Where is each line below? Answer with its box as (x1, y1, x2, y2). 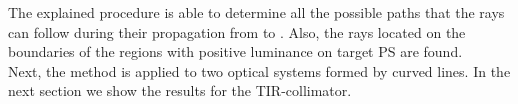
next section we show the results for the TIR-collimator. (8, 80, 352, 101)
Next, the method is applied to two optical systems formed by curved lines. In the (8, 60, 511, 81)
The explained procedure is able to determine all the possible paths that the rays (8, 2, 505, 22)
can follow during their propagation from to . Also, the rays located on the (8, 21, 466, 42)
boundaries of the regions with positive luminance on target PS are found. (8, 41, 463, 62)
